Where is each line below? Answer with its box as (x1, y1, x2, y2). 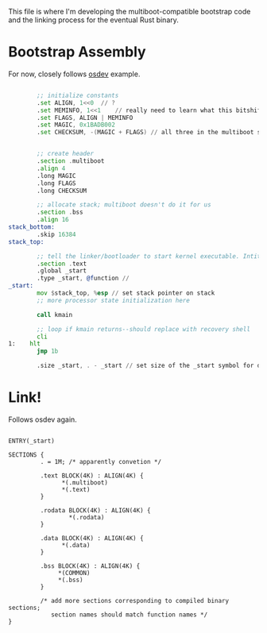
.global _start (37, 267, 87, 275)
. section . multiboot (37, 157, 105, 165)
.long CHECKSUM (37, 187, 87, 195)
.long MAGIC (37, 172, 77, 179)
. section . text (37, 260, 87, 268)
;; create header (37, 150, 94, 158)
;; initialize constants (37, 91, 119, 99)
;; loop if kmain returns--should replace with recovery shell (37, 325, 250, 333)
